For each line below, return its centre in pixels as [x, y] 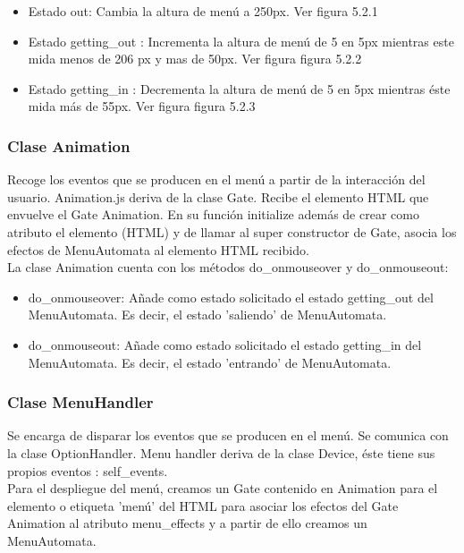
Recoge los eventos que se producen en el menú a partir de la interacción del [216, 179]
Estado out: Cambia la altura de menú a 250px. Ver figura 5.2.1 [203, 11]
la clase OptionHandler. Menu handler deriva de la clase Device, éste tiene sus [221, 452]
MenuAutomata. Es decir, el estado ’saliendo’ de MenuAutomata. [207, 315]
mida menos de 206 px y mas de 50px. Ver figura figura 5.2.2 [195, 59]
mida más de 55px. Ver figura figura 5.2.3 [142, 106]
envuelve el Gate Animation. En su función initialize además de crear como [213, 214]
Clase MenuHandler [80, 402]
